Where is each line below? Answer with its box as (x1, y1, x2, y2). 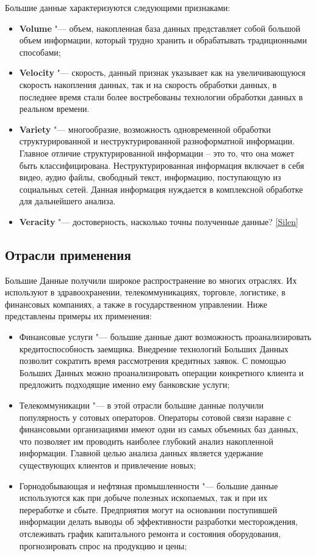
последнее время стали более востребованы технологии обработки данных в (19, 90, 303, 103)
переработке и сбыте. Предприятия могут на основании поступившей (19, 503, 278, 516)
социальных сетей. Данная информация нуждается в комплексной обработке (19, 182, 303, 195)
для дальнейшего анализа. (19, 195, 116, 207)
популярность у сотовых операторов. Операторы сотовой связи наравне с (19, 410, 291, 423)
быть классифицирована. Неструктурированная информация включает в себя (19, 158, 304, 171)
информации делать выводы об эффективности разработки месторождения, (19, 515, 298, 528)
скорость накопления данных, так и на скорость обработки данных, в (19, 78, 277, 91)
